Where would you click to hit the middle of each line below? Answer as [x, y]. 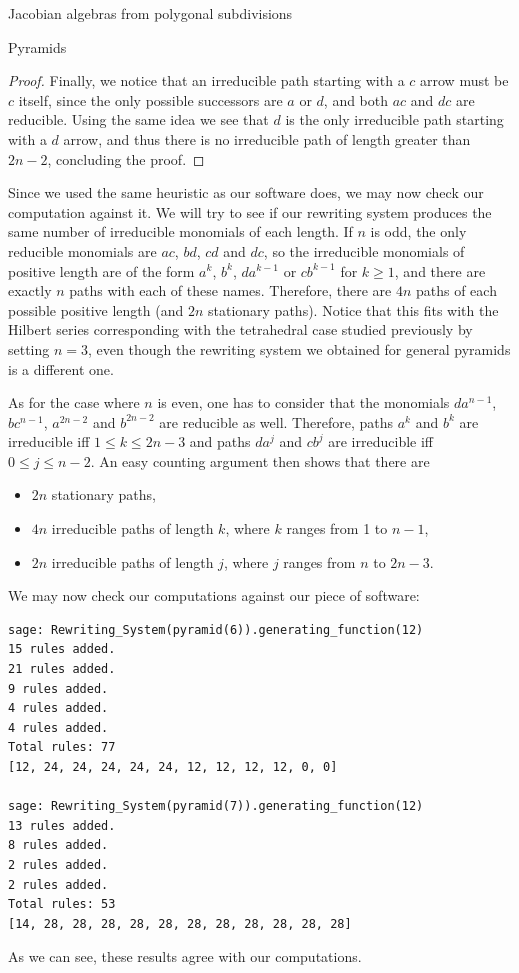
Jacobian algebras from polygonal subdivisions [150, 13]
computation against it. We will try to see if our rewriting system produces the [250, 211]
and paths [220, 441]
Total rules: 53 [62, 904]
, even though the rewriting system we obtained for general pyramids [299, 348]
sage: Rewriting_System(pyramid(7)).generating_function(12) [216, 806]
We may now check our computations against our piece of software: [214, 595]
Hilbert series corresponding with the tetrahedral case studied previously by [240, 329]
